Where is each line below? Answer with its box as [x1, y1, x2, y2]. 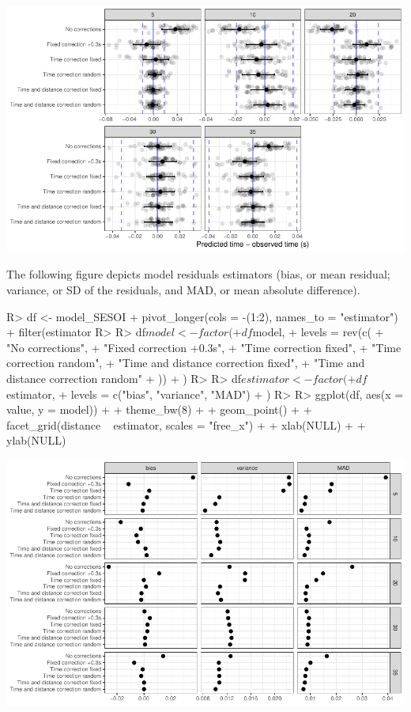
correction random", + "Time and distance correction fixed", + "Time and [6, 354, 365, 371]
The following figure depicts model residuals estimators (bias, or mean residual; [6, 266, 390, 282]
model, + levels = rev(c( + [252, 324, 384, 340]
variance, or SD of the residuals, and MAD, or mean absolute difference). [6, 281, 360, 297]
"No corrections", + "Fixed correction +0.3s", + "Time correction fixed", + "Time [6, 339, 402, 355]
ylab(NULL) [6, 432, 66, 449]
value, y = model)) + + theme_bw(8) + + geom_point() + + [6, 401, 312, 418]
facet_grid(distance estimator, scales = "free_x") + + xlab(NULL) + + [6, 416, 366, 433]
